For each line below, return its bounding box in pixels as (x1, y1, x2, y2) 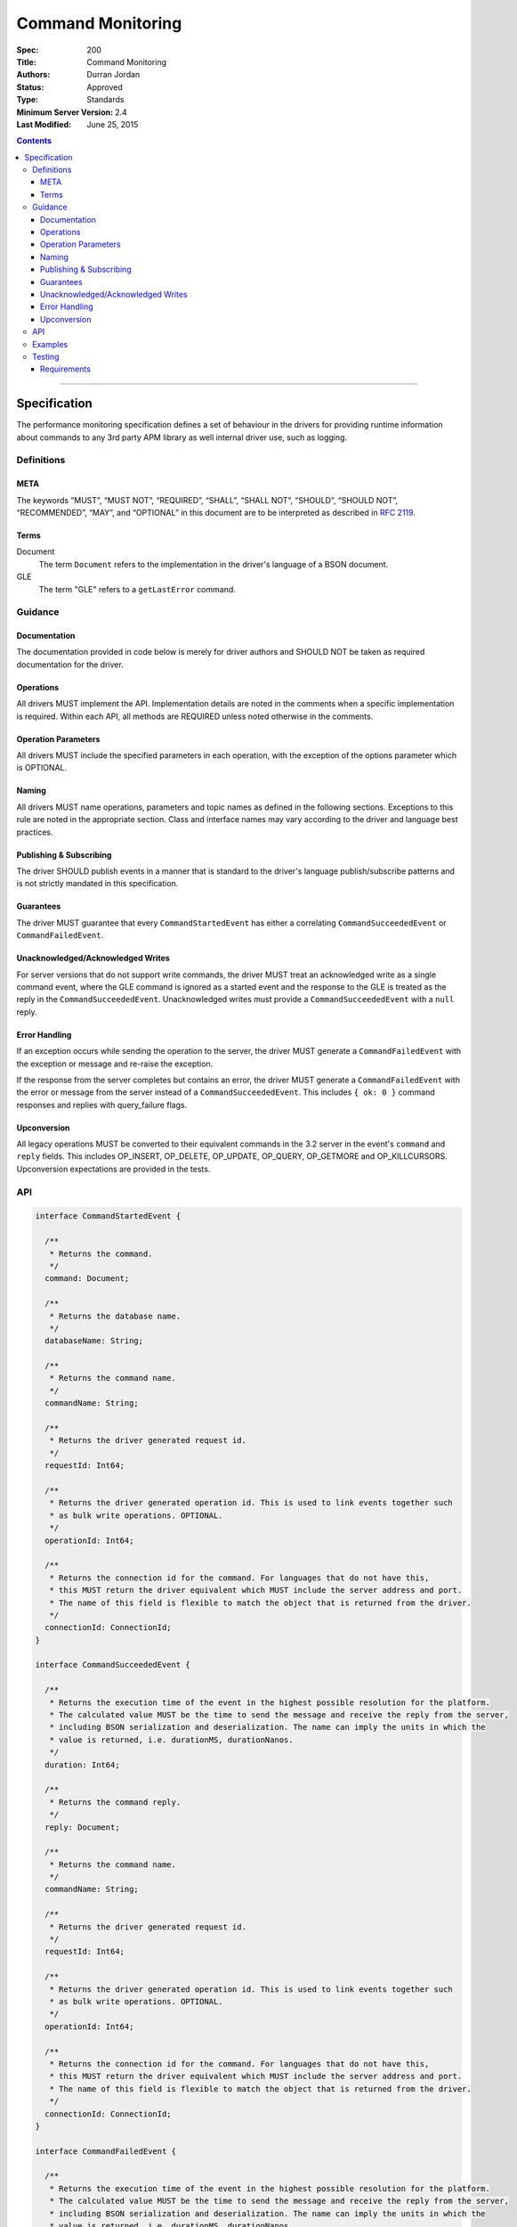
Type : (16, 94, 39, 105)
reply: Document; (44, 1822, 120, 1832)
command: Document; (44, 1274, 130, 1284)
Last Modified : (16, 118, 71, 129)
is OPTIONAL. (16, 763, 68, 773)
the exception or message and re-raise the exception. (16, 1058, 214, 1069)
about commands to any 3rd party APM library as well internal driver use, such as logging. (16, 432, 347, 443)
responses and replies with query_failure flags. (16, 1099, 188, 1110)
